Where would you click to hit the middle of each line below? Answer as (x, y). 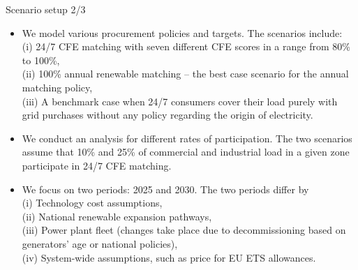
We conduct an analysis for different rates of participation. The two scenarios (187, 138)
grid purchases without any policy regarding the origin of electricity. (167, 115)
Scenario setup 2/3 (46, 9)
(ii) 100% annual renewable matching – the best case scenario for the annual (185, 74)
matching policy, (57, 87)
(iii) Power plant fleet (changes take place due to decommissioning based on (184, 230)
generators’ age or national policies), (100, 243)
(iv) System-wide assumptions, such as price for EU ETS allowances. (169, 257)
